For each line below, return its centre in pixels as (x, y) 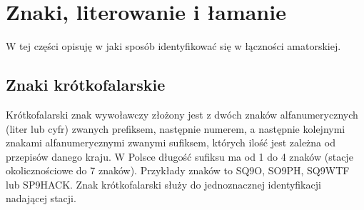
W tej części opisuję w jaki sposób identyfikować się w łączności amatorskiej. (173, 46)
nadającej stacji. (41, 198)
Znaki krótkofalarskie (86, 85)
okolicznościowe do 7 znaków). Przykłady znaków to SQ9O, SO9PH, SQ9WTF (178, 170)
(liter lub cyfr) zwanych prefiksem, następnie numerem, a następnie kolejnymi (176, 128)
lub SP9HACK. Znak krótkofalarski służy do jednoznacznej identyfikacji (163, 184)
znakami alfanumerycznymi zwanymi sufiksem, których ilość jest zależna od (171, 142)
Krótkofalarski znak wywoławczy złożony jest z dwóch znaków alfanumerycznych (182, 114)
